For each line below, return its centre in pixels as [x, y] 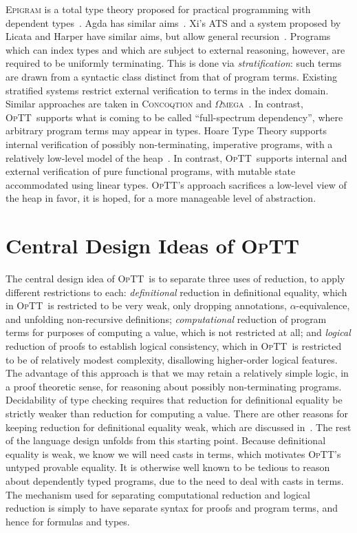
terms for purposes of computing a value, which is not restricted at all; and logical [178, 332]
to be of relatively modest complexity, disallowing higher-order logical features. [172, 359]
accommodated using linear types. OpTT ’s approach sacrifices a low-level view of [176, 184]
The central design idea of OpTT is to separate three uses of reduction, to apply [175, 279]
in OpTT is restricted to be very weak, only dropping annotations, [146, 305]
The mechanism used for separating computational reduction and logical [158, 494]
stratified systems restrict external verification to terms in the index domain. [167, 90]
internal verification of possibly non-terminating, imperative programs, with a [169, 144]
